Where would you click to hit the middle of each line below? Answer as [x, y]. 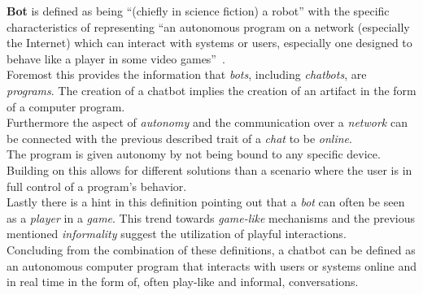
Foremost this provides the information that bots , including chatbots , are [187, 74]
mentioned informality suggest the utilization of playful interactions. [177, 234]
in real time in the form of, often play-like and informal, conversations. [183, 282]
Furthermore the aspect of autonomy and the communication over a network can [207, 122]
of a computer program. [66, 106]
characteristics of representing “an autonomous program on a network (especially [208, 26]
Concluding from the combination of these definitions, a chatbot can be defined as [211, 249]
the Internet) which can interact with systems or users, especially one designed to [209, 43]
